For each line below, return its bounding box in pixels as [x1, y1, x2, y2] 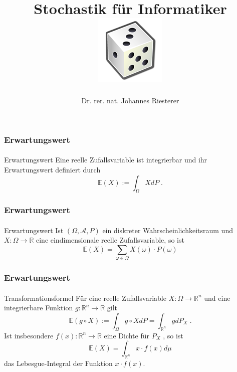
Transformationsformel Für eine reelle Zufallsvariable [4, 292, 166, 303]
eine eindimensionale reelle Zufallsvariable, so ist [36, 235, 184, 245]
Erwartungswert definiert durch [4, 164, 101, 175]
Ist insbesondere [4, 330, 54, 340]
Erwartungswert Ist [4, 225, 64, 235]
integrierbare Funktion [4, 302, 73, 313]
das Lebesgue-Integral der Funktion [4, 358, 113, 368]
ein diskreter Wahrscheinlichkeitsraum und [102, 225, 233, 235]
